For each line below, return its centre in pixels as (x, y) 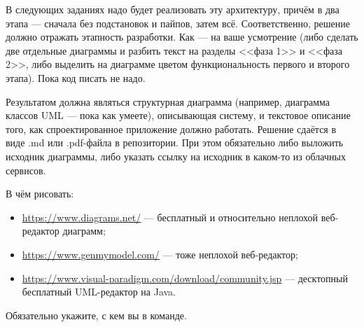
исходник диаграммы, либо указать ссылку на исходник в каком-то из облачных (176, 156)
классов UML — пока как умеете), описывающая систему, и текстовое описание (178, 115)
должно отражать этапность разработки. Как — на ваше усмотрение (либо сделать (182, 37)
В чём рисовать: (40, 194)
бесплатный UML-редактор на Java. (99, 292)
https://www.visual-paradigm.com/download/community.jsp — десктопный (185, 278)
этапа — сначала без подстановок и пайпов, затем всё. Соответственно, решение (178, 23)
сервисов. (26, 170)
